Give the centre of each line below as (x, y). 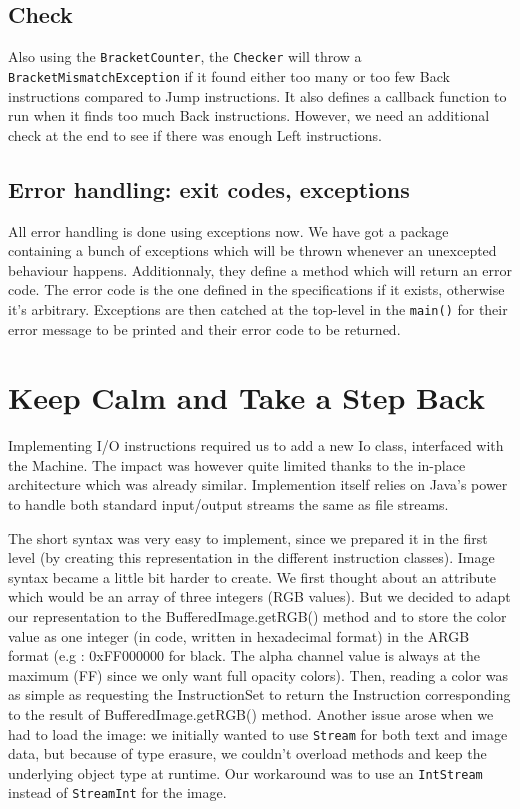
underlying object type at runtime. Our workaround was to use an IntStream (245, 772)
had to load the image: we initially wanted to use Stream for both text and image (258, 733)
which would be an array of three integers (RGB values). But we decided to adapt (259, 596)
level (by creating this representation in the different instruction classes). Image (251, 557)
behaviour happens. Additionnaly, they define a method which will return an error (260, 269)
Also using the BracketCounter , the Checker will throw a (185, 56)
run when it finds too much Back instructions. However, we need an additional (249, 115)
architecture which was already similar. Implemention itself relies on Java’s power (258, 484)
